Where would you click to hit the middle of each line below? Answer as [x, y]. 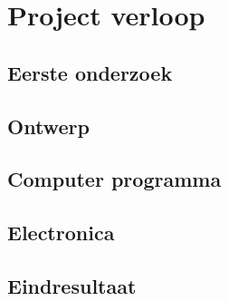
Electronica [61, 233]
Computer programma [114, 179]
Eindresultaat [72, 285]
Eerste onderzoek [90, 72]
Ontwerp [48, 126]
